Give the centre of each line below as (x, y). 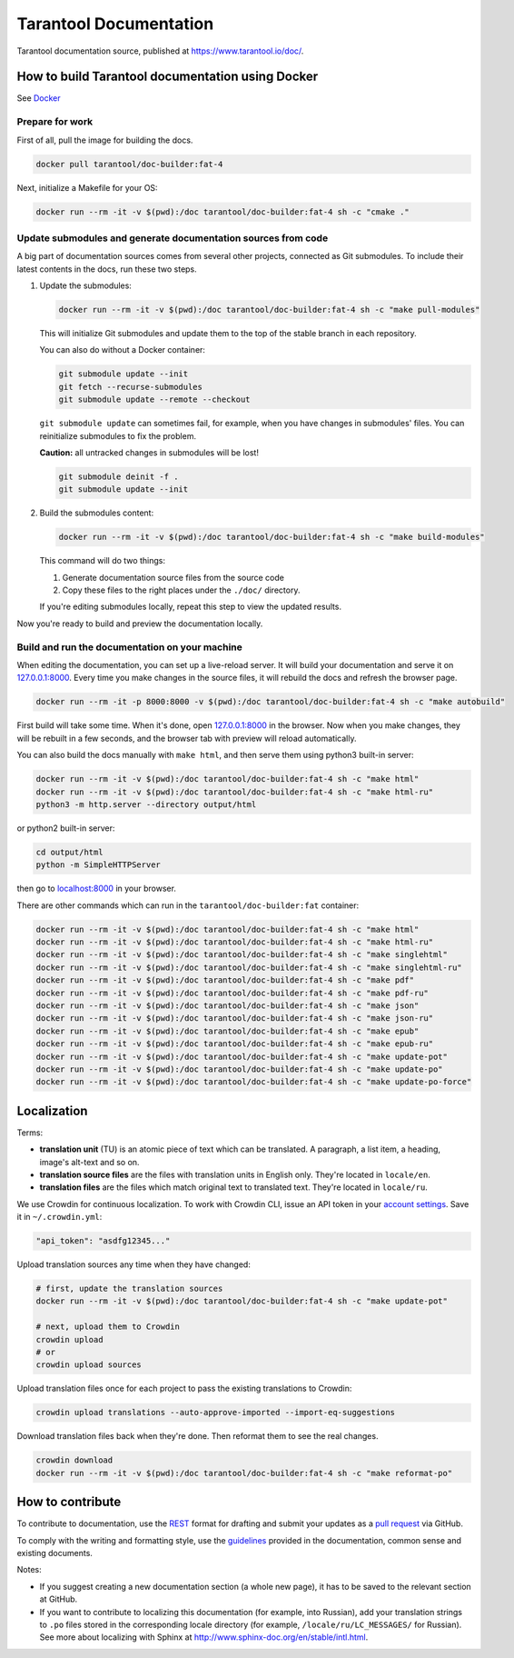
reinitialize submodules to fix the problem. (118, 435)
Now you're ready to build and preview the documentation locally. (140, 624)
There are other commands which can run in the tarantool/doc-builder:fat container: (188, 905)
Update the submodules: (85, 285)
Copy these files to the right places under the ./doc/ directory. (181, 590)
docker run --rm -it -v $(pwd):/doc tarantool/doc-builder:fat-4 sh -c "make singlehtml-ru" (249, 967)
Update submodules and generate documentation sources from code (173, 238)
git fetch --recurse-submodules (131, 387)
